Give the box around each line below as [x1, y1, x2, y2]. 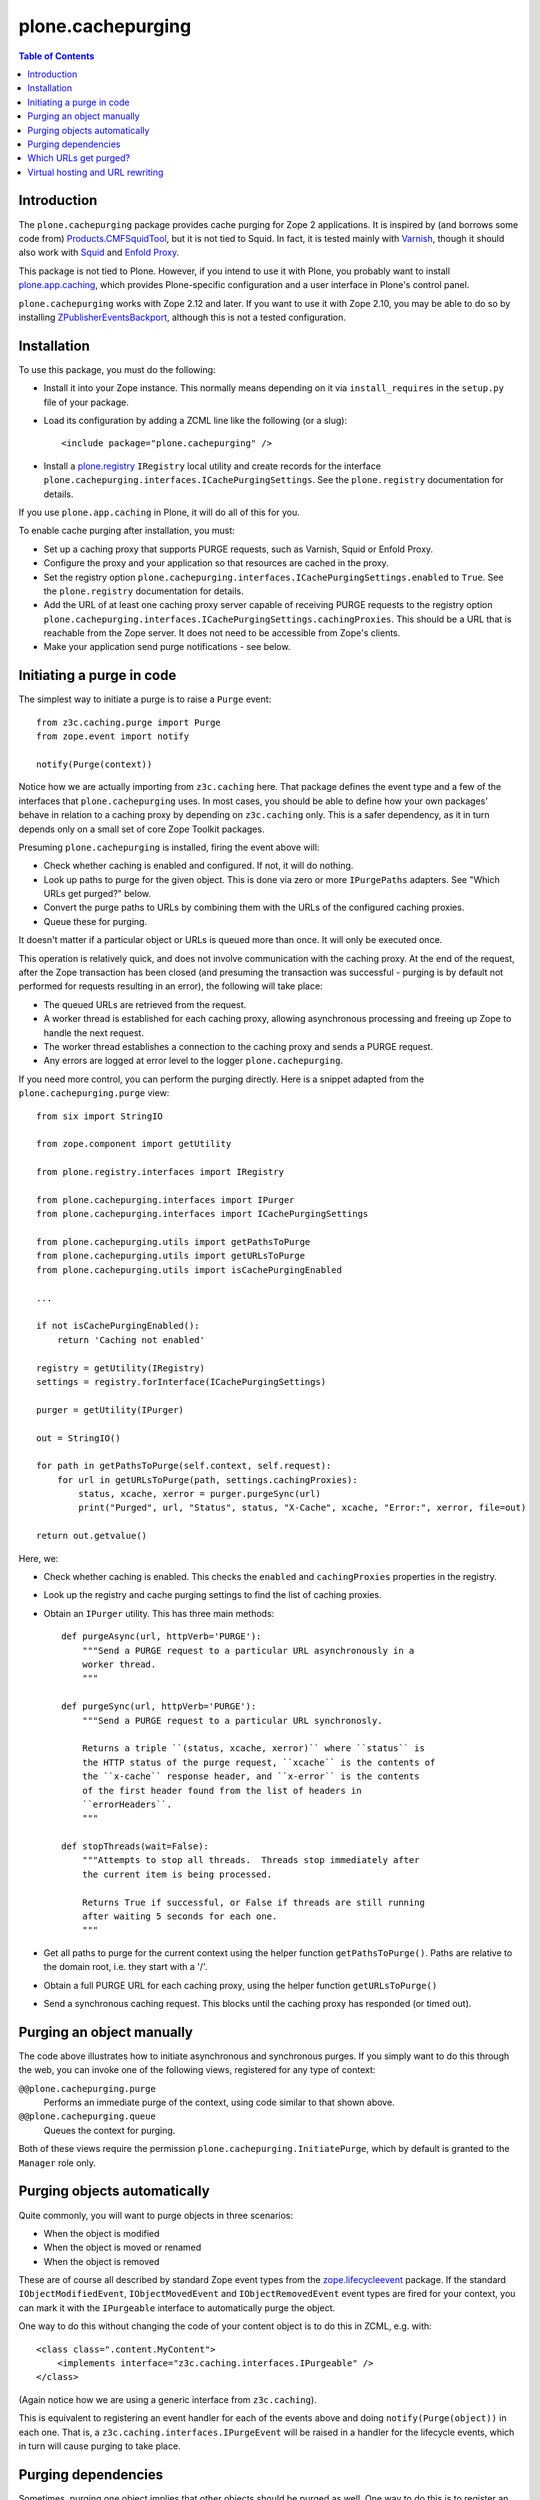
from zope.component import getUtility [36, 1138, 232, 1150]
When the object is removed [43, 2255, 160, 2267]
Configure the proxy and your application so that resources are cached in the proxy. [43, 557, 389, 569]
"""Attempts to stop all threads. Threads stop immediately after [81, 1855, 420, 1866]
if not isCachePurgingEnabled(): [36, 1320, 200, 1332]
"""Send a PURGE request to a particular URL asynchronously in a [81, 1645, 415, 1656]
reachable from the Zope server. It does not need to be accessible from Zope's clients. [43, 627, 401, 639]
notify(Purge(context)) [36, 758, 153, 770]
